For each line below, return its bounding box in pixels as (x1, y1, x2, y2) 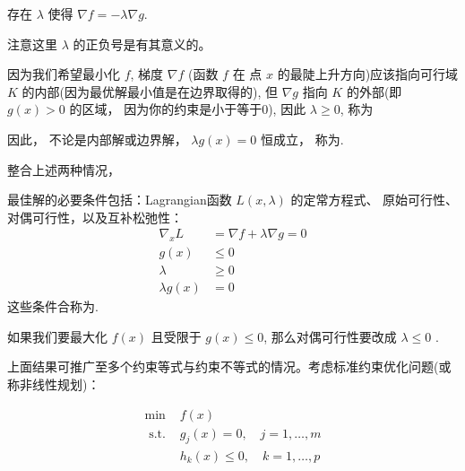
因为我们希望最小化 (7, 65, 120, 83)
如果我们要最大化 (7, 327, 108, 345)
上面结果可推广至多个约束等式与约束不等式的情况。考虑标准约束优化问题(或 (7, 357, 452, 376)
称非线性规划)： (7, 375, 100, 394)
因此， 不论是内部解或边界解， (7, 129, 187, 148)
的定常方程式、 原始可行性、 (290, 190, 459, 209)
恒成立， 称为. (260, 129, 344, 148)
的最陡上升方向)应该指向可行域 (277, 65, 459, 83)
